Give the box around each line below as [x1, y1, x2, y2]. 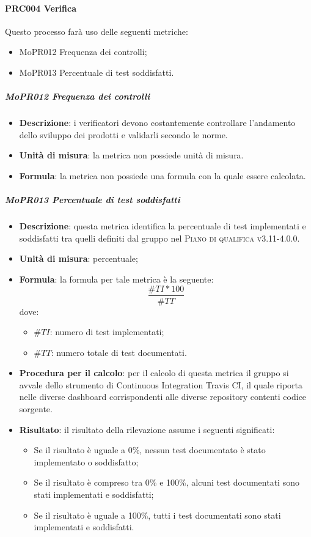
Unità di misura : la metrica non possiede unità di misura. [19, 149, 244, 161]
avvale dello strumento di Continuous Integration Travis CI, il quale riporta [19, 378, 303, 391]
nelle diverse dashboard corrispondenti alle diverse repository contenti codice [19, 390, 307, 403]
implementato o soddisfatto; [34, 455, 139, 468]
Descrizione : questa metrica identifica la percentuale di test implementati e [19, 220, 306, 232]
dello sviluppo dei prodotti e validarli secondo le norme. [19, 128, 228, 141]
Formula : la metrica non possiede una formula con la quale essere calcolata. [19, 169, 306, 182]
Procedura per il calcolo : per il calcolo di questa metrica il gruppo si [19, 366, 289, 379]
